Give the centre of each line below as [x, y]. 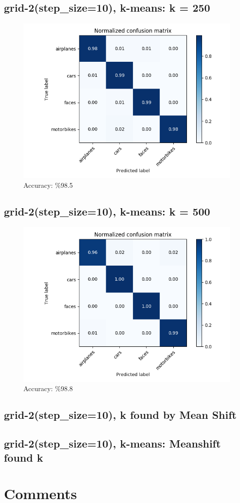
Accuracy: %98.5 [48, 185]
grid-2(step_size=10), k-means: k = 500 [107, 211]
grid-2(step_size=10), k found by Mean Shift [120, 415]
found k [24, 458]
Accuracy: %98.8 [48, 388]
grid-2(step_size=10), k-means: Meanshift [112, 443]
